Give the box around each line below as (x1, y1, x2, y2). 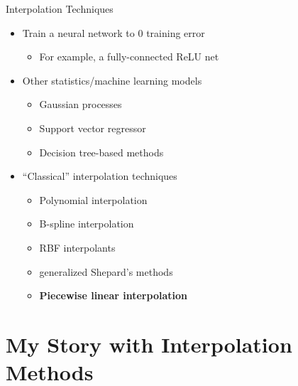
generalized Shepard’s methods (39, 264, 173, 279)
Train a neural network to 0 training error (22, 25, 205, 40)
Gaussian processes (39, 97, 122, 112)
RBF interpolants (39, 240, 116, 254)
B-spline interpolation (39, 216, 134, 231)
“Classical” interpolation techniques (22, 168, 177, 183)
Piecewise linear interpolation (39, 288, 187, 303)
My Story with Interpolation (6, 329, 292, 358)
